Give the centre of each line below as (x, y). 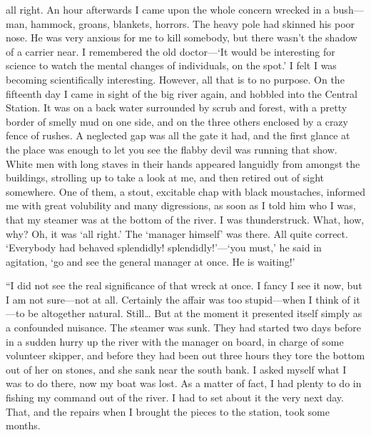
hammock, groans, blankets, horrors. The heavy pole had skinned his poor (193, 23)
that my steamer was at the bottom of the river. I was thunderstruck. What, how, (185, 219)
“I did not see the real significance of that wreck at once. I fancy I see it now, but (184, 285)
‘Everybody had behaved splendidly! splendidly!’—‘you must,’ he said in (164, 247)
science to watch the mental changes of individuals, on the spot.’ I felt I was (171, 65)
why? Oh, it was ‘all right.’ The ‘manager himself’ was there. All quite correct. (177, 233)
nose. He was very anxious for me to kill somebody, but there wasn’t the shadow (182, 37)
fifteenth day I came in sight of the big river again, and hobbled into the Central (182, 93)
